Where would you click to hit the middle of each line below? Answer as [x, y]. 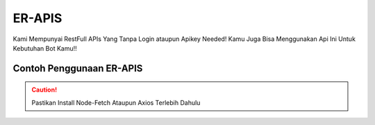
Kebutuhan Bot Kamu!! [45, 48]
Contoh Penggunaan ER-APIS [78, 68]
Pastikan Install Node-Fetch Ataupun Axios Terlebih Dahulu [116, 102]
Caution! [44, 90]
